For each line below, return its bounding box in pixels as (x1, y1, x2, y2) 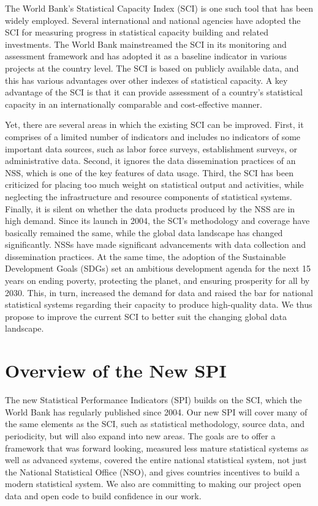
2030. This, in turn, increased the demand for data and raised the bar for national (5, 286, 313, 299)
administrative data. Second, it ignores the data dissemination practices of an (5, 154, 296, 167)
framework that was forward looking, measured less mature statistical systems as (5, 441, 309, 454)
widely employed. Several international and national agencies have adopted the (5, 13, 301, 26)
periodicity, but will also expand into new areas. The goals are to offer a (5, 429, 276, 442)
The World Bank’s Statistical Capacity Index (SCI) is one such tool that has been (5, 2, 314, 14)
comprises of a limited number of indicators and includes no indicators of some (5, 130, 301, 143)
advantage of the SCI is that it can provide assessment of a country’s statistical (5, 86, 303, 99)
